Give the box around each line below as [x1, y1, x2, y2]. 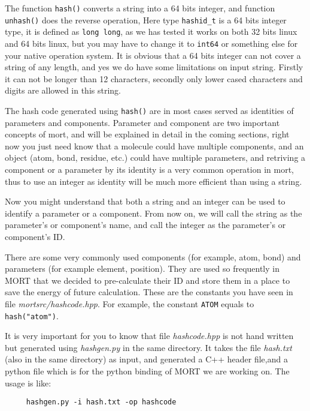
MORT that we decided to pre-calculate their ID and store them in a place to [5, 274, 290, 286]
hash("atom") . [5, 309, 59, 322]
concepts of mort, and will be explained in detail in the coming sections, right [5, 128, 290, 140]
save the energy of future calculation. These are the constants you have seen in [5, 286, 293, 298]
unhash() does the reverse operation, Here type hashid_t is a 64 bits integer [5, 13, 287, 26]
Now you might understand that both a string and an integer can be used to [5, 195, 285, 208]
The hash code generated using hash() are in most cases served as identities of [5, 104, 294, 116]
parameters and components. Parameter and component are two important [5, 116, 280, 128]
